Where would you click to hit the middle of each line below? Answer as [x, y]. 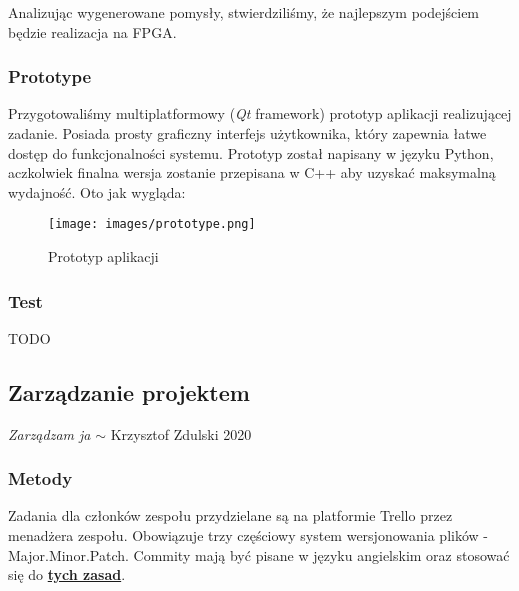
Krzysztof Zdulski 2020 [181, 433]
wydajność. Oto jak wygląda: [97, 191]
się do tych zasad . [67, 574]
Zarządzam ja [49, 433]
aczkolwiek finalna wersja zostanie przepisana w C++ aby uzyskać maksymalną [252, 172]
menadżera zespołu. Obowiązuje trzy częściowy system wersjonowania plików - [248, 535]
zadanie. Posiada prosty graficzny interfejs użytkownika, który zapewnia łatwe [247, 133]
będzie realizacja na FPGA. [92, 31]
